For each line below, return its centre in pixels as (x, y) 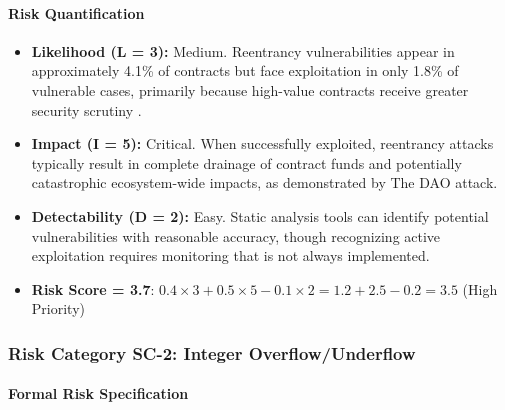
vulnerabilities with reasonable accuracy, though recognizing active (236, 235)
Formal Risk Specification (98, 393)
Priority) (58, 308)
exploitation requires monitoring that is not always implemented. (230, 255)
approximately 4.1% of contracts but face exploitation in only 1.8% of (245, 70)
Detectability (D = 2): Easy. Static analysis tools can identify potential (260, 215)
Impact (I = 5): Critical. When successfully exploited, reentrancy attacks (262, 143)
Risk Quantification (76, 12)
